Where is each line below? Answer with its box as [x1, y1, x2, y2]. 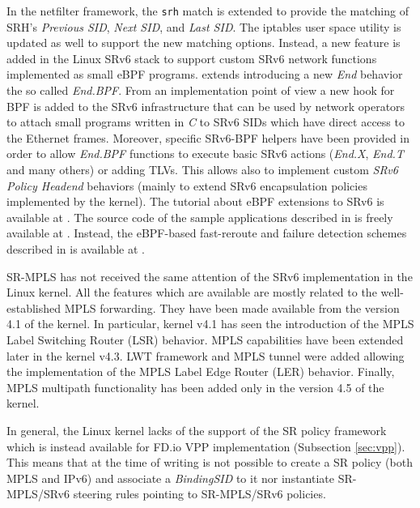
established [6, 299, 62, 316]
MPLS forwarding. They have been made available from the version [64, 299, 400, 316]
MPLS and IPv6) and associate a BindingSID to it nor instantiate [6, 469, 334, 486]
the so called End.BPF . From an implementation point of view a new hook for [6, 82, 395, 99]
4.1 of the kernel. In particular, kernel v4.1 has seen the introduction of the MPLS [6, 315, 414, 332]
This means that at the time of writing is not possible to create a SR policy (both [6, 454, 413, 471]
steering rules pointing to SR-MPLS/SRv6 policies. [73, 485, 326, 502]
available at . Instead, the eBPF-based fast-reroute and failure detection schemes [6, 224, 407, 241]
